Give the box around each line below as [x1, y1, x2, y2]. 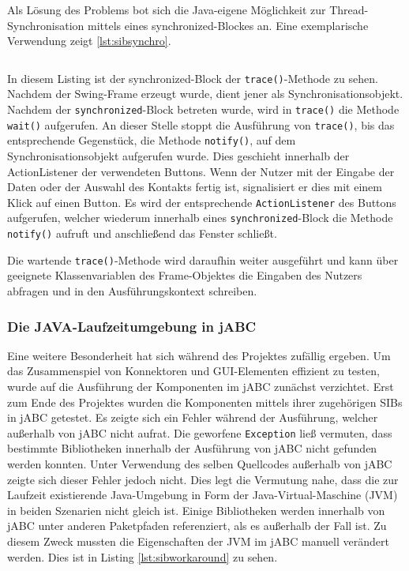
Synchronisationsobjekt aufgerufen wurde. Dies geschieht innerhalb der [7, 148, 350, 163]
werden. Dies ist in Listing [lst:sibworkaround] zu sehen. [7, 548, 278, 565]
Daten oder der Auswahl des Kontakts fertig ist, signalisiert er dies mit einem [7, 178, 382, 195]
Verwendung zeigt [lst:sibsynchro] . [7, 32, 171, 49]
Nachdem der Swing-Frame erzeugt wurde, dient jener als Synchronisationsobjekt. [7, 85, 403, 102]
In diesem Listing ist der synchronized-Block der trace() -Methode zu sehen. [7, 69, 378, 86]
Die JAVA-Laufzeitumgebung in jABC [7, 316, 257, 336]
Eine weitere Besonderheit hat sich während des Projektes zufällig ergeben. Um [7, 347, 391, 363]
